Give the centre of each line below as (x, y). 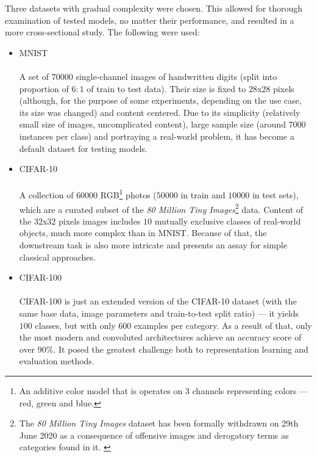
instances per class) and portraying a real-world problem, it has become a (157, 136)
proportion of (44, 88)
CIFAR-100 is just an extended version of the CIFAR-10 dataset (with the (158, 301)
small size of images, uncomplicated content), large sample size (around (152, 124)
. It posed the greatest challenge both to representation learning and (181, 349)
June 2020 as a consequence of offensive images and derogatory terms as (154, 435)
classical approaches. (57, 257)
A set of (34, 76)
